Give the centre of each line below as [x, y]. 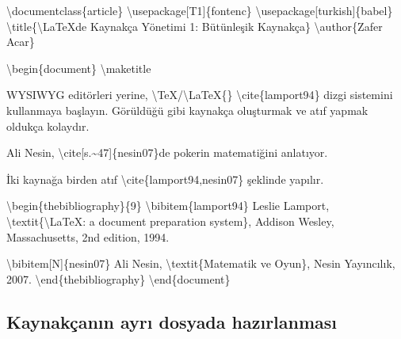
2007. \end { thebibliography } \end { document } [118, 278]
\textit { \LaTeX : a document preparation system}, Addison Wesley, [170, 221]
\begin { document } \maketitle [79, 68]
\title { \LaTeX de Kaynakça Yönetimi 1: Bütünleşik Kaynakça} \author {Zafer [195, 26]
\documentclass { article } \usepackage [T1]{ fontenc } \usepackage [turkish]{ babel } [200, 10]
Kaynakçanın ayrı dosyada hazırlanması [172, 321]
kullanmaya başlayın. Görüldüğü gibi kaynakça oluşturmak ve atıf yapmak [187, 110]
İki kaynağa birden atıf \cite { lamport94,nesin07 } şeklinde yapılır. [165, 179]
